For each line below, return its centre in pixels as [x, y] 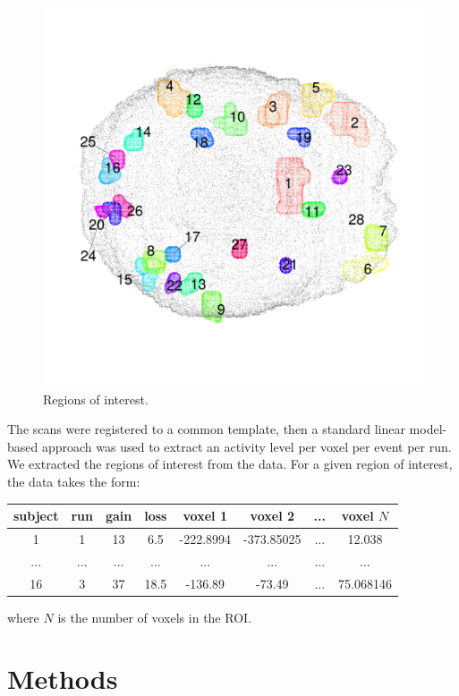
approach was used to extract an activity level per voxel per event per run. [246, 446]
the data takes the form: [74, 481]
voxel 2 [272, 516]
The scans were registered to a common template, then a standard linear [206, 429]
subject [36, 516]
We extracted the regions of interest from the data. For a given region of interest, [230, 464]
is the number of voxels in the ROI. [154, 617]
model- [428, 429]
